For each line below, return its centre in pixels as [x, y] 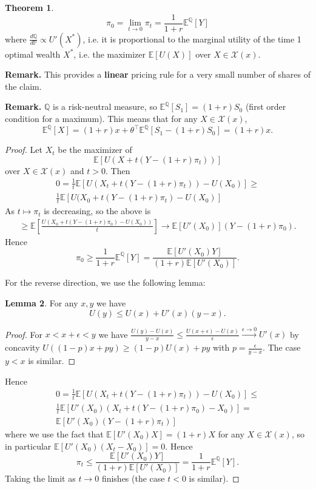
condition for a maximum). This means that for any [101, 119]
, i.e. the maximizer [109, 54]
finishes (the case [133, 478]
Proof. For [24, 334]
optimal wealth [33, 54]
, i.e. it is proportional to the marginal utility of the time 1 [192, 39]
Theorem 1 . [29, 7]
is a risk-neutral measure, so [105, 106]
